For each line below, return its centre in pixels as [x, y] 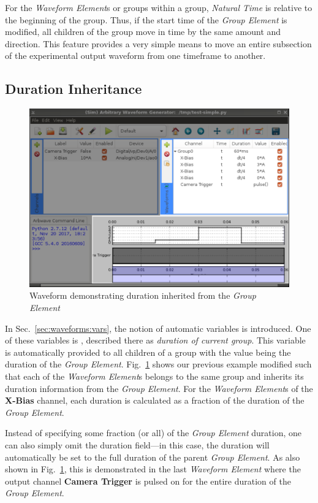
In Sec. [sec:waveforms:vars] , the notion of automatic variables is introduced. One [158, 328]
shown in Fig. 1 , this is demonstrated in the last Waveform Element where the [153, 469]
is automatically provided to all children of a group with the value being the [148, 352]
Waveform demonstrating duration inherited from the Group [143, 295]
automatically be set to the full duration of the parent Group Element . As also [153, 457]
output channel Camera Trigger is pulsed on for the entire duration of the [148, 481]
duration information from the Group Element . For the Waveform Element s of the [159, 388]
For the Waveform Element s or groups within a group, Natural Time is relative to [159, 7]
